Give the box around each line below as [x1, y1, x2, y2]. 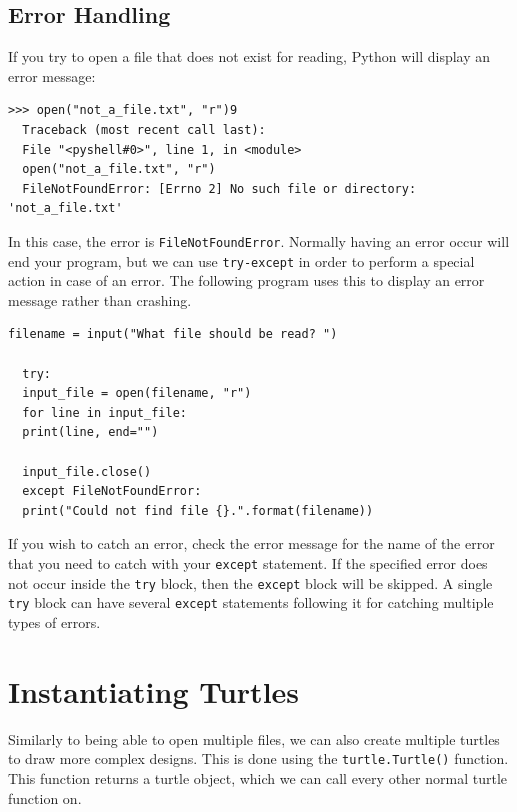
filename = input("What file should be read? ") [8, 327, 338, 342]
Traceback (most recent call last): [22, 122, 266, 137]
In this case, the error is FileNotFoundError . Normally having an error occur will [8, 230, 510, 251]
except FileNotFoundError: [22, 484, 202, 499]
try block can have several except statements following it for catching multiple [8, 592, 494, 613]
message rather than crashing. [8, 289, 192, 310]
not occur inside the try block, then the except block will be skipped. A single [8, 572, 493, 593]
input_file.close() [22, 464, 152, 479]
